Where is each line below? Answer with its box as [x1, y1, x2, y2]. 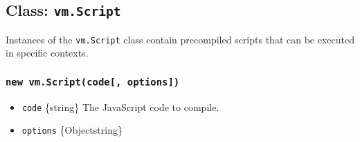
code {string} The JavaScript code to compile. [21, 99, 219, 114]
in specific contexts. [6, 45, 89, 60]
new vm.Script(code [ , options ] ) [6, 76, 180, 88]
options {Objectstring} [21, 123, 123, 137]
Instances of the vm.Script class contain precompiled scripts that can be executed [6, 32, 354, 46]
